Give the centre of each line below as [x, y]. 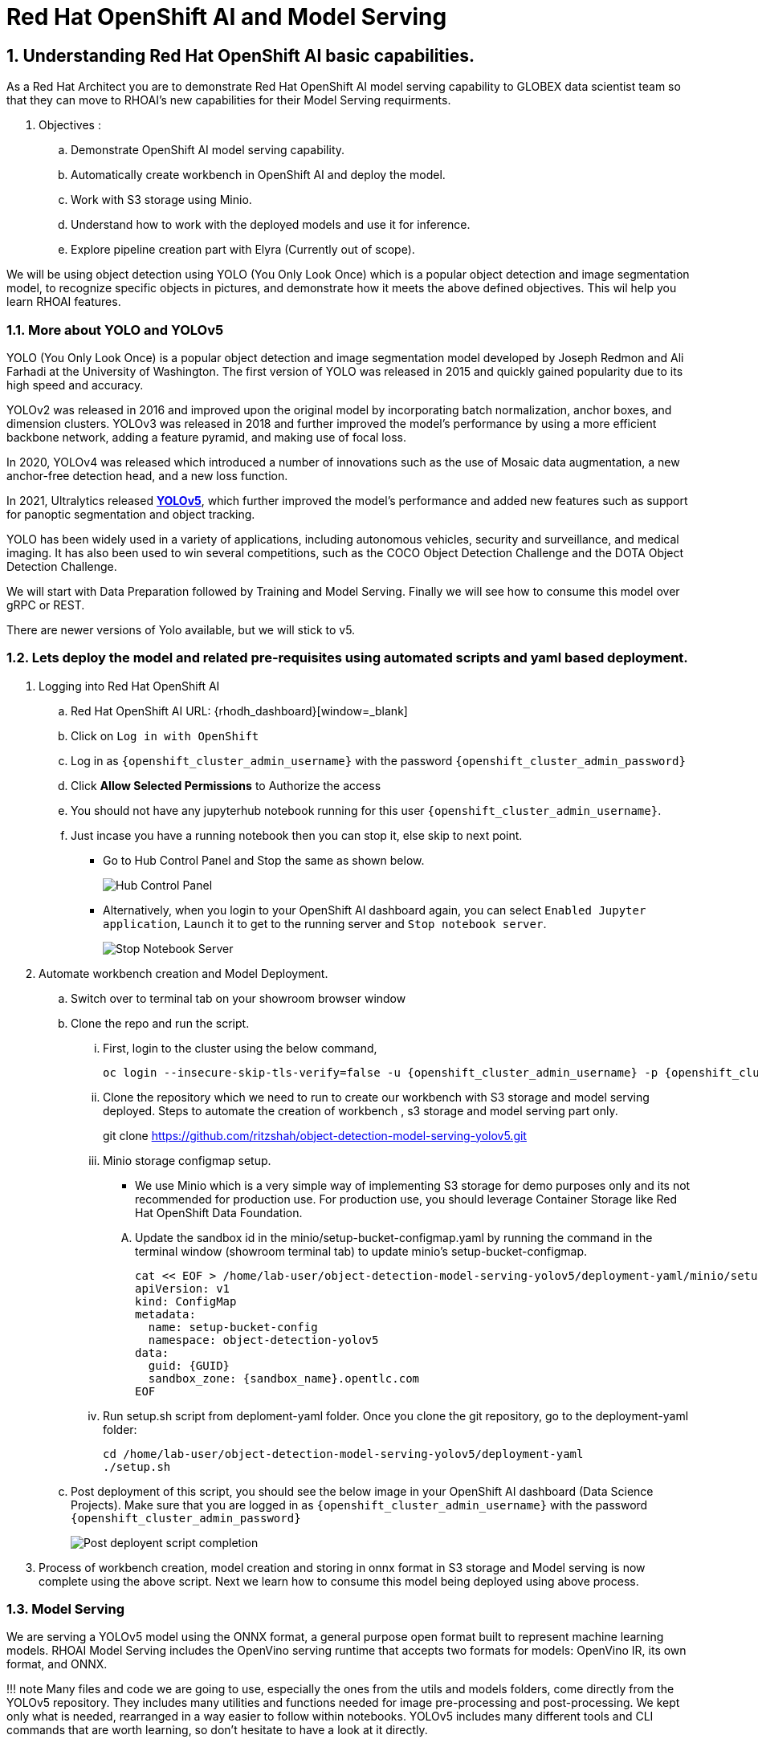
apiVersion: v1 [183, 1288]
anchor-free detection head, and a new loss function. [147, 475]
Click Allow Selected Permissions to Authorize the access [226, 785]
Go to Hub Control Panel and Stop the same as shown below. [264, 860]
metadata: [165, 1314]
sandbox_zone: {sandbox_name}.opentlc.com [284, 1378]
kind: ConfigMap [186, 1301]
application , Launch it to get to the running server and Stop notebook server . [325, 923]
